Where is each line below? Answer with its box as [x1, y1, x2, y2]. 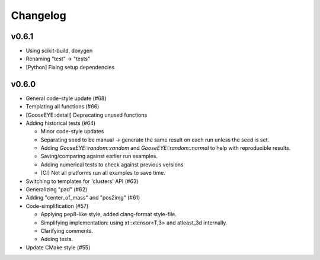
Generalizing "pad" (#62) [25, 186, 88, 193]
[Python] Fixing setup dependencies [25, 63, 115, 70]
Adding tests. [40, 236, 73, 243]
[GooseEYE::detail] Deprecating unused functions [25, 111, 148, 118]
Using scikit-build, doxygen [25, 47, 93, 54]
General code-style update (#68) [25, 95, 107, 102]
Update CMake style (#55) [25, 243, 91, 251]
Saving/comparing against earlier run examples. [40, 153, 158, 160]
